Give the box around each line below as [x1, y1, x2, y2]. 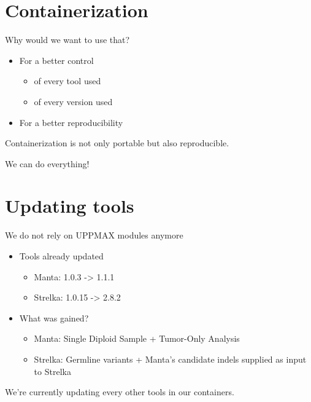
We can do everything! [5, 157, 90, 170]
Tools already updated [19, 250, 104, 262]
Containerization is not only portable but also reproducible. [5, 136, 229, 149]
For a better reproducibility [19, 116, 123, 128]
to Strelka [34, 365, 71, 377]
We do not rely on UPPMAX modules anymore [5, 229, 183, 242]
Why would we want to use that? [5, 33, 130, 46]
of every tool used [34, 74, 101, 87]
